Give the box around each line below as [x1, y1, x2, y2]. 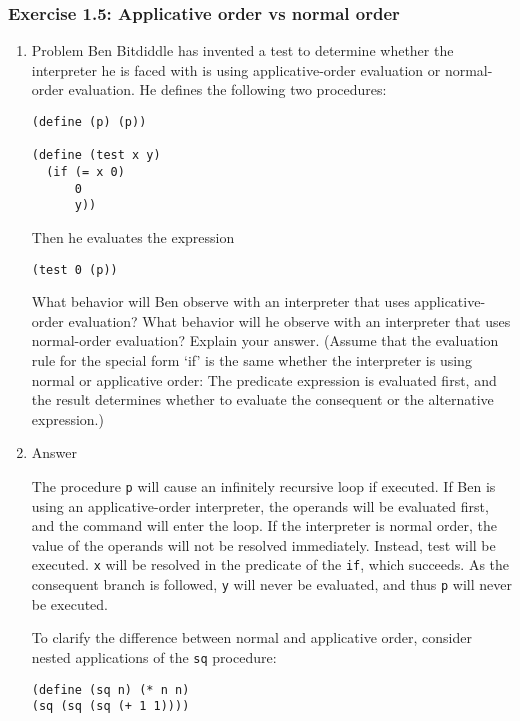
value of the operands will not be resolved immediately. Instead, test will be [31, 534, 496, 555]
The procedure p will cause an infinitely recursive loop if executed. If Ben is [31, 475, 496, 496]
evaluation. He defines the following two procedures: [68, 79, 387, 100]
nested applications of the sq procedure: [31, 646, 277, 667]
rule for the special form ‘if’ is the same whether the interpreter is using [31, 349, 472, 370]
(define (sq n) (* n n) [31, 682, 190, 697]
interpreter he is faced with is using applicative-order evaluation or [31, 59, 441, 80]
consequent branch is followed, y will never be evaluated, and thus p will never [31, 574, 512, 595]
